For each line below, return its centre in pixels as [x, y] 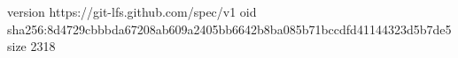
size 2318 [31, 46]
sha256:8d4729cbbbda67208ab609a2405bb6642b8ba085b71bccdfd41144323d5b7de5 [229, 29]
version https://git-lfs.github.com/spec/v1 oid [132, 11]
